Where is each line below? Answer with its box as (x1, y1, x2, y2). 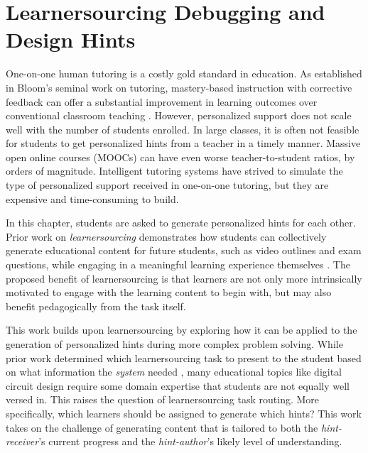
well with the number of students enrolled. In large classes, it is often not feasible (6, 121, 359, 136)
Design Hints (6, 25, 136, 54)
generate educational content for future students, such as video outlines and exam (6, 243, 362, 258)
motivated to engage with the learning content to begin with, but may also (6, 285, 332, 300)
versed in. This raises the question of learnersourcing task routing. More (6, 392, 320, 407)
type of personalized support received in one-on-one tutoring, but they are (6, 178, 329, 192)
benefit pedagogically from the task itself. (6, 298, 186, 313)
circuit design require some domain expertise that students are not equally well (6, 378, 350, 393)
